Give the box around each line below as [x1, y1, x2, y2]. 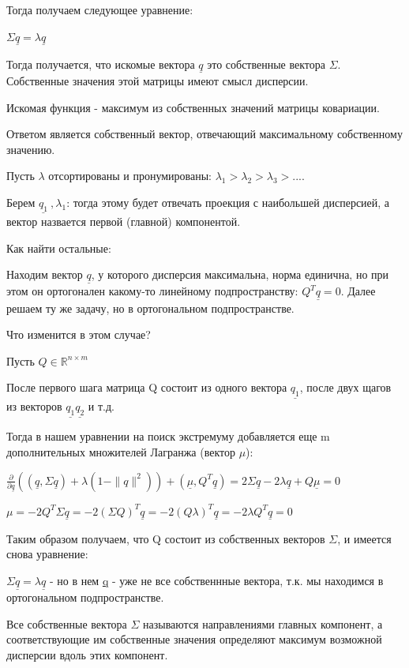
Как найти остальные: [6, 239, 111, 256]
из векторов [6, 398, 62, 415]
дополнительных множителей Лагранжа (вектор [6, 444, 235, 460]
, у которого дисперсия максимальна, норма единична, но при [91, 266, 389, 283]
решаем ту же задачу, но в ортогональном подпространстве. [6, 299, 295, 316]
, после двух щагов [299, 379, 392, 396]
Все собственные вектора [6, 615, 127, 632]
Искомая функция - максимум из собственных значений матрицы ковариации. [6, 99, 380, 115]
